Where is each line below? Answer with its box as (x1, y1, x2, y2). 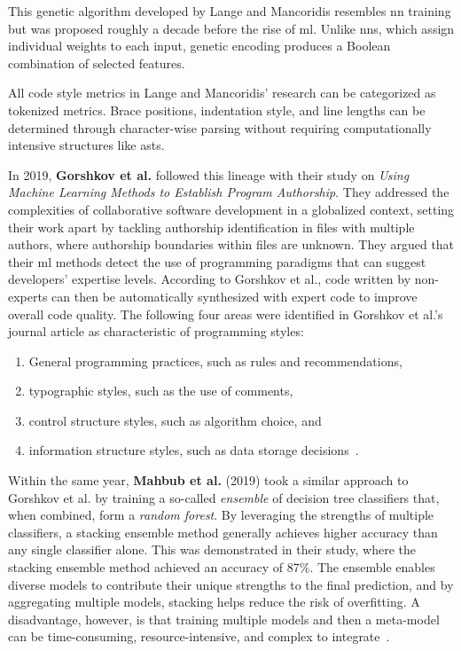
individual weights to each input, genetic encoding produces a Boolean (8, 36, 391, 55)
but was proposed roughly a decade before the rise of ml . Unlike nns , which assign (8, 19, 455, 37)
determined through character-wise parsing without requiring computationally (8, 118, 432, 137)
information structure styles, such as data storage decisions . (28, 441, 359, 459)
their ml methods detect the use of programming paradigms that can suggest (8, 252, 426, 271)
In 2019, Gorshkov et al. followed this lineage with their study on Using (8, 165, 410, 184)
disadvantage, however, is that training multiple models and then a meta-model (8, 609, 440, 628)
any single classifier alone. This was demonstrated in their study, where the (8, 540, 416, 559)
